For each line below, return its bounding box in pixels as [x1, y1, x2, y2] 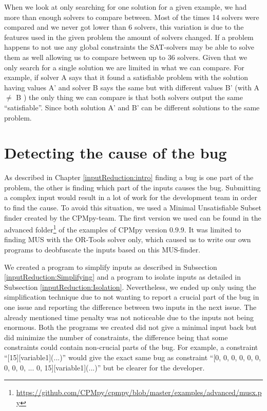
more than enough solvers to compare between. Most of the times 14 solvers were [4, 11, 259, 22]
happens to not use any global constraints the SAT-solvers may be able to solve [4, 42, 255, 52]
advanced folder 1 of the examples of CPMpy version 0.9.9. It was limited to [4, 223, 241, 234]
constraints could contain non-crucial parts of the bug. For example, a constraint [4, 342, 258, 353]
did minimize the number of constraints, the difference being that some [4, 331, 228, 342]
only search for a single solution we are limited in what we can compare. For [4, 62, 244, 72]
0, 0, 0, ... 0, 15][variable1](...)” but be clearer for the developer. [4, 362, 205, 373]
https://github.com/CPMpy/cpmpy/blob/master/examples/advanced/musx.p [16, 387, 262, 398]
